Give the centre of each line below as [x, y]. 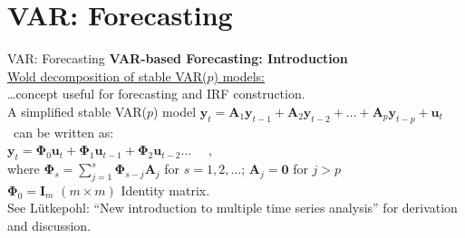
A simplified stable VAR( [77, 111]
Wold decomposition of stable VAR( [107, 76]
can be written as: [63, 132]
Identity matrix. [165, 190]
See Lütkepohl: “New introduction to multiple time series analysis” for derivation [232, 208]
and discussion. [49, 226]
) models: [239, 76]
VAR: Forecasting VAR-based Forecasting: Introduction [178, 58]
